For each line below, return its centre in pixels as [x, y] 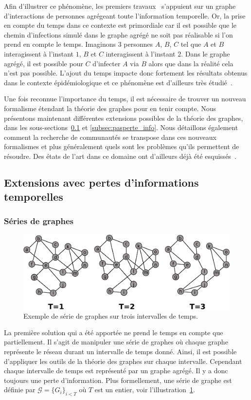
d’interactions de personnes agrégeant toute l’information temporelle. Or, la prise [125, 15]
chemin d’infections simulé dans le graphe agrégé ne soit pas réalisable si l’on [118, 34]
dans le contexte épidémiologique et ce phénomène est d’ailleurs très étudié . [118, 82]
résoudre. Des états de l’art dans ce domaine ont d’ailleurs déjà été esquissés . [120, 156]
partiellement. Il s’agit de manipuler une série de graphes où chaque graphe [116, 342]
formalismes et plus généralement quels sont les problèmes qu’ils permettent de [122, 146]
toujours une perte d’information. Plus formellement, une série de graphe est [118, 380]
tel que [191, 44]
